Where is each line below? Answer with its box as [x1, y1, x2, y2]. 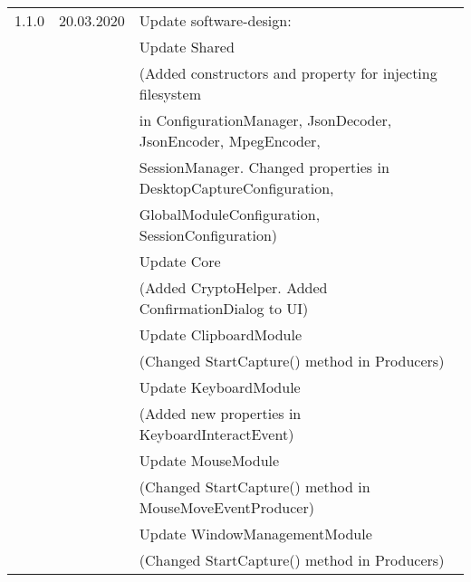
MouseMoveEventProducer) [139, 497, 314, 518]
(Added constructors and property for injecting [139, 62, 437, 83]
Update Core [139, 251, 221, 272]
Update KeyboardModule [139, 377, 301, 397]
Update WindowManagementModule [139, 523, 372, 544]
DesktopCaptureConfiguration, [139, 177, 334, 198]
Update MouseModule [139, 450, 280, 471]
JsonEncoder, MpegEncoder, [139, 130, 321, 151]
